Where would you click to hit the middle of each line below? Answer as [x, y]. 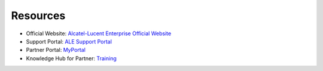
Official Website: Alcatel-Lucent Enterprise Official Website [99, 33]
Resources [38, 16]
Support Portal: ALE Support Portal [69, 41]
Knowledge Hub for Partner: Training [71, 58]
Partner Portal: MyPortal [56, 50]
